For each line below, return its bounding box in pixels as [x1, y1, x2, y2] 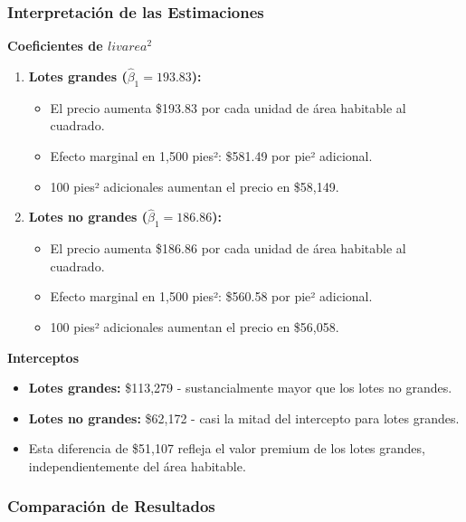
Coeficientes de [7, 36, 103, 55]
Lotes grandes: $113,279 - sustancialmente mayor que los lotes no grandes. [28, 378, 452, 397]
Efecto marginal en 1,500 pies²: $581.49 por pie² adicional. [50, 147, 373, 166]
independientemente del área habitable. [28, 456, 246, 475]
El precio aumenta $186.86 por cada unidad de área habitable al [50, 239, 406, 258]
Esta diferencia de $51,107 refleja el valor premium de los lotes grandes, [28, 439, 425, 458]
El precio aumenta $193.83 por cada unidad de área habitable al [50, 98, 406, 117]
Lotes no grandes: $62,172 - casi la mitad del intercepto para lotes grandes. [28, 408, 460, 427]
